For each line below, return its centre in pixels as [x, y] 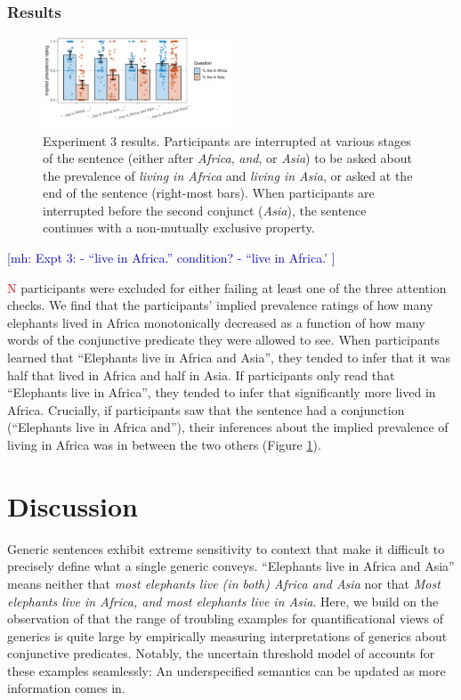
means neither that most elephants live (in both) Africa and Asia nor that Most [224, 583]
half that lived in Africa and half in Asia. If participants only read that [201, 374]
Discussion [73, 505]
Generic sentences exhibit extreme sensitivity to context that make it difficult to [226, 548]
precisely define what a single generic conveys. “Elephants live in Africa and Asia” [231, 566]
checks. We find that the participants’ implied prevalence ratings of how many [220, 305]
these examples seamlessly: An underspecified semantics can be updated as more [226, 670]
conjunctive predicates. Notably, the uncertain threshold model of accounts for [221, 653]
